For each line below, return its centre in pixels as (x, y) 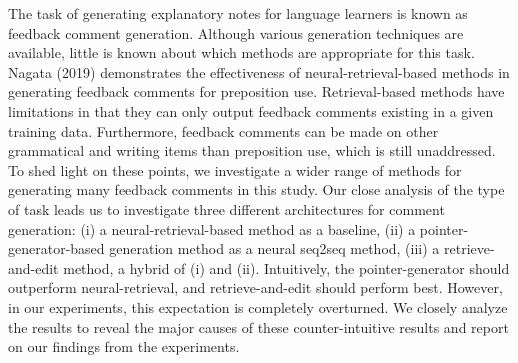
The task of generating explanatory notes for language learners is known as (238, 13)
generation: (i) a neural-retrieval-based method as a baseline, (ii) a (212, 228)
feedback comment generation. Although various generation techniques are (236, 32)
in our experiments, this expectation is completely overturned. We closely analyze (258, 306)
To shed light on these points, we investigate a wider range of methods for (235, 169)
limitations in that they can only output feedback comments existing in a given (251, 110)
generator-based (56, 248)
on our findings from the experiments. (124, 346)
